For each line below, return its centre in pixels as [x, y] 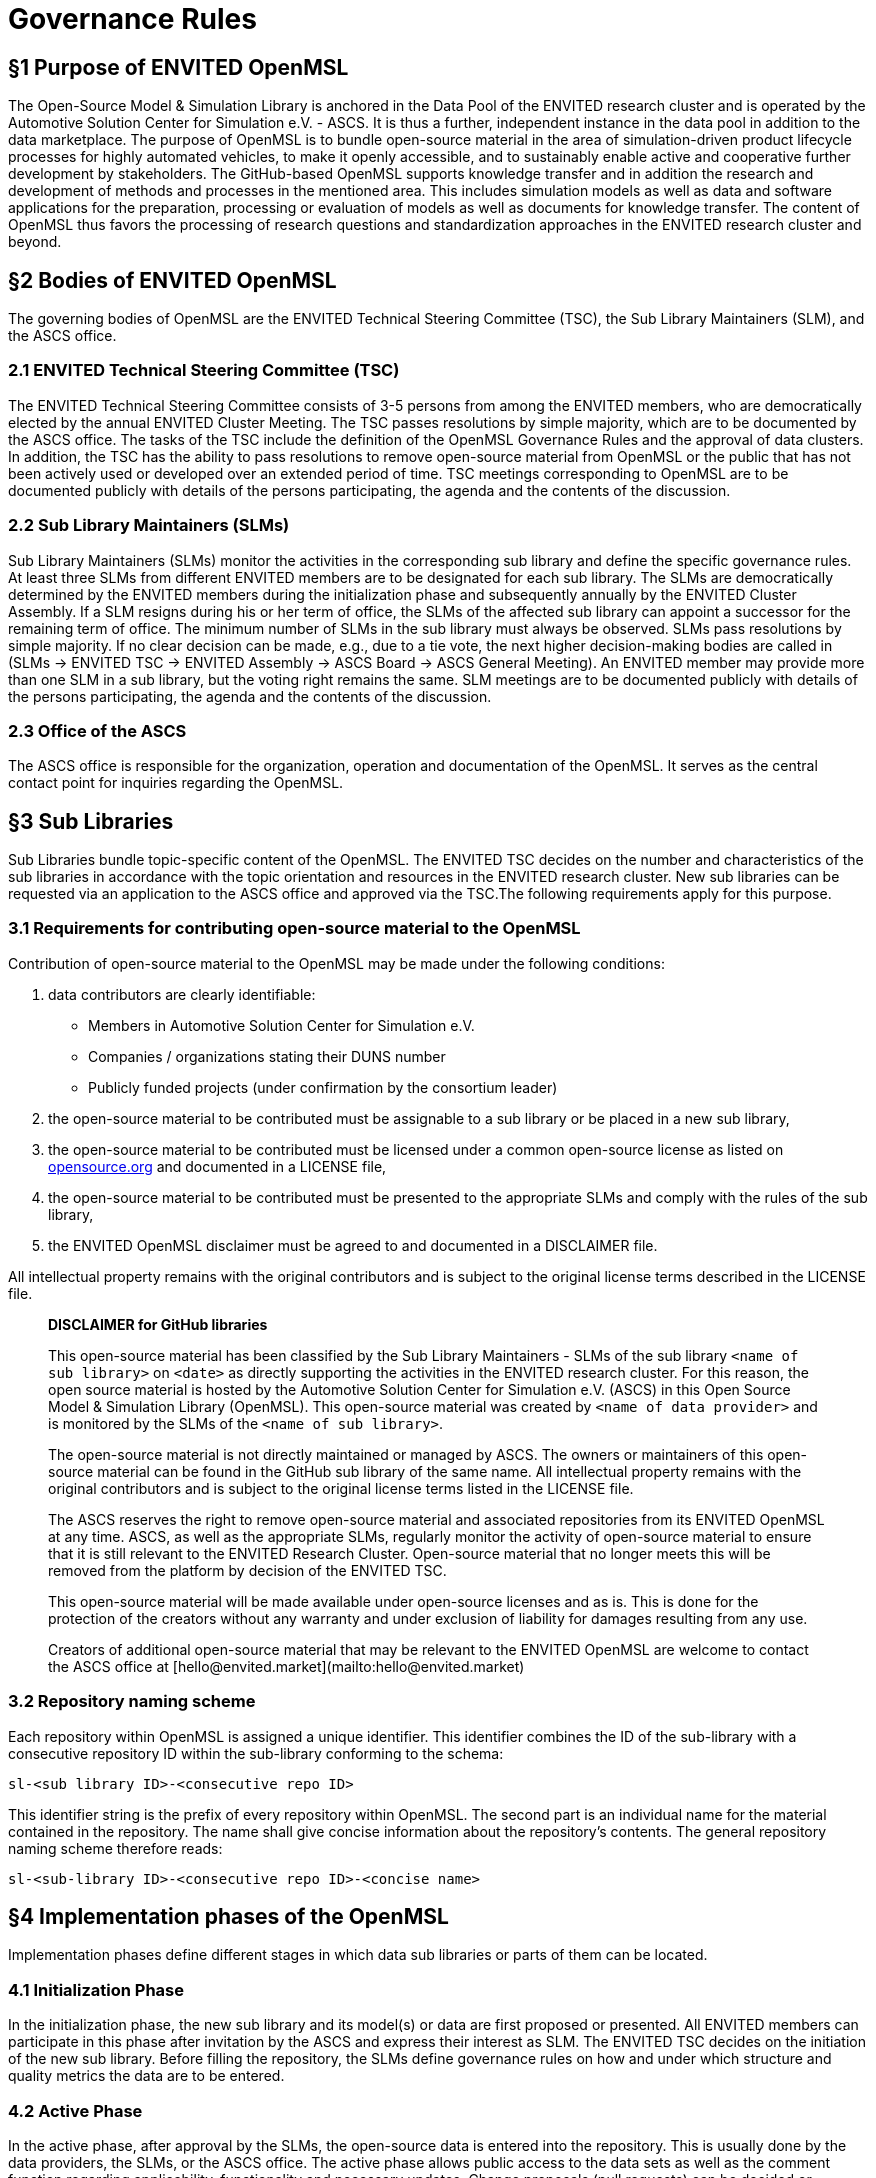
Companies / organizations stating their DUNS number [267, 1056]
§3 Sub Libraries [91, 821]
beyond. [35, 242]
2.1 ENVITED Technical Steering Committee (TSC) [204, 370]
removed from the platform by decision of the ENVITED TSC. [247, 1570]
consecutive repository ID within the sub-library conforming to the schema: [256, 1753]
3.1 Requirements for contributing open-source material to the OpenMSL [294, 928]
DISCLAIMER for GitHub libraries [158, 1324]
